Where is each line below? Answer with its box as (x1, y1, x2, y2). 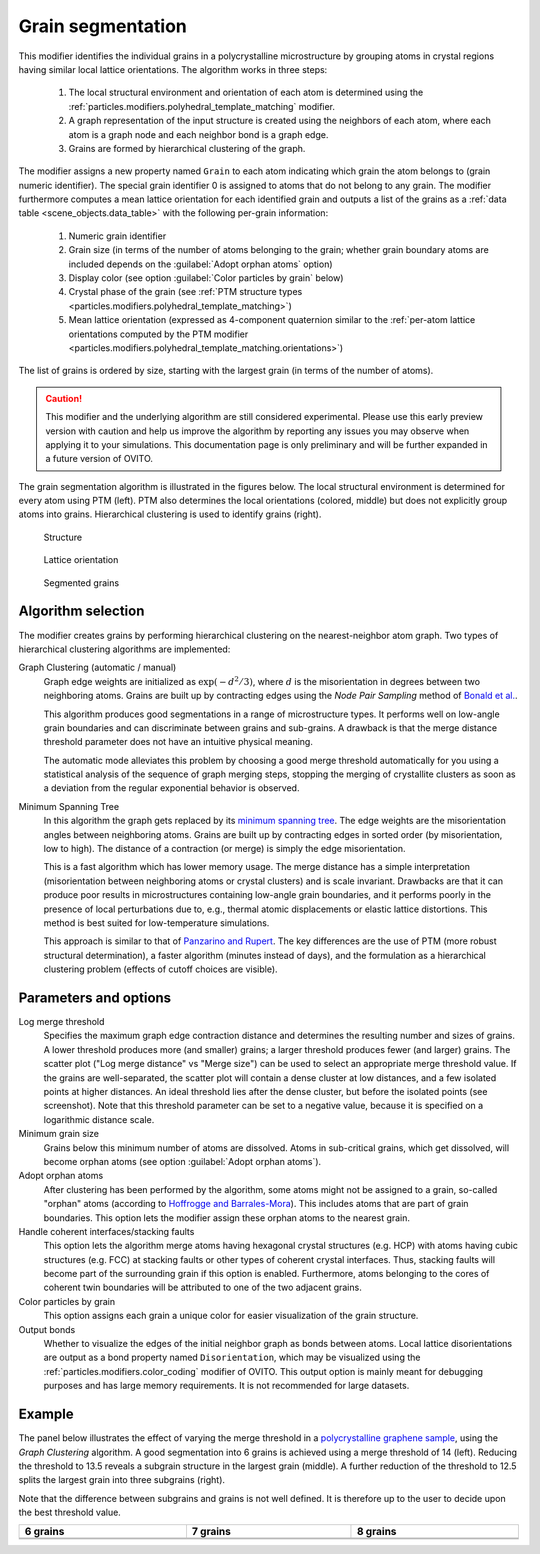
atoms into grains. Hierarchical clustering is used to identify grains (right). (18, 508, 322, 520)
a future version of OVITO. (45, 453, 154, 465)
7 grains (191, 1525, 232, 1539)
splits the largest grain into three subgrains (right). (18, 1474, 225, 1486)
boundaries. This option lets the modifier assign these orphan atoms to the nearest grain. (43, 1211, 410, 1224)
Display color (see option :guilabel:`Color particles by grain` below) (68, 272, 344, 284)
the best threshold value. (18, 1506, 122, 1519)
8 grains (356, 1525, 397, 1539)
